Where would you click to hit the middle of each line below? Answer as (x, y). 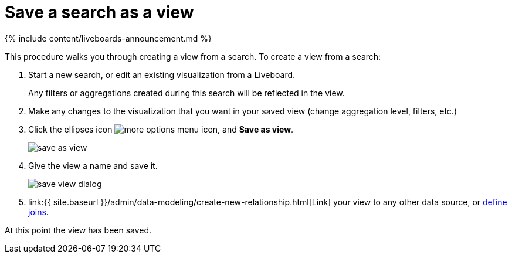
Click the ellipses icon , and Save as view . (161, 129)
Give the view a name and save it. (93, 165)
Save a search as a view (99, 12)
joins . (38, 212)
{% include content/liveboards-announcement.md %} (108, 38)
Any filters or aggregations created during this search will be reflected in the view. (187, 93)
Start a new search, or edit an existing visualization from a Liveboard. (162, 74)
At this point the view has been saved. (78, 230)
